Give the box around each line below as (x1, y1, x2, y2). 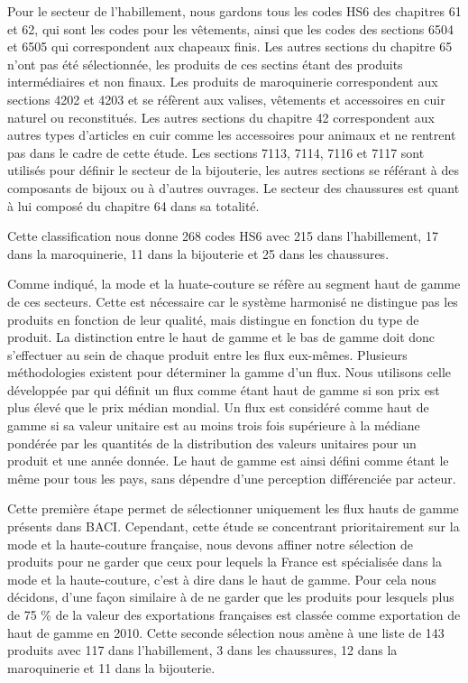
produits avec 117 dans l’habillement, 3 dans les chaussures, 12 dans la (7, 641, 398, 660)
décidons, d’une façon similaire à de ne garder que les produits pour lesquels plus (7, 587, 454, 606)
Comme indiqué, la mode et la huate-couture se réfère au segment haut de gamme (7, 274, 461, 293)
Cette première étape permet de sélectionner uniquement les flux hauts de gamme (7, 499, 459, 518)
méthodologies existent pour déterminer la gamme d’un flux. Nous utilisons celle (7, 363, 452, 382)
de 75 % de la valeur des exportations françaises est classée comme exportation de (7, 605, 461, 623)
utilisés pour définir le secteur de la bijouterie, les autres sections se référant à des (7, 161, 460, 180)
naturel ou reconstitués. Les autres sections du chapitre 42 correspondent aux (7, 107, 435, 126)
